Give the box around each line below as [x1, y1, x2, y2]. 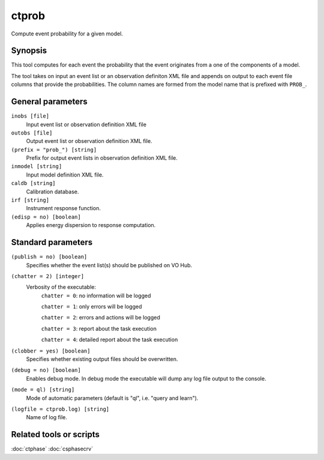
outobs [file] [11, 129, 53, 136]
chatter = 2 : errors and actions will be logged [41, 314, 160, 321]
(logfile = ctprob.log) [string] [11, 405, 110, 413]
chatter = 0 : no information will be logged [41, 292, 151, 299]
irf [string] [11, 197, 50, 204]
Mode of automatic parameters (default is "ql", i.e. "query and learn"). [26, 394, 199, 402]
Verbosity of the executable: [26, 283, 96, 291]
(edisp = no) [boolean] [11, 213, 81, 220]
